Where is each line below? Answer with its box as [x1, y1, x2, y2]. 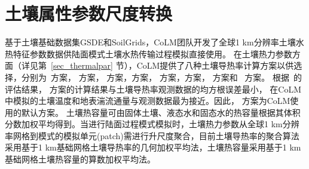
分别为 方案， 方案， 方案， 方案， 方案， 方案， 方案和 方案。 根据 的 [21, 70, 302, 83]
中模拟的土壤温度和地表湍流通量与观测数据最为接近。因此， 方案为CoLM [5, 94, 290, 107]
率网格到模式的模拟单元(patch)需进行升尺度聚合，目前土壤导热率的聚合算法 [5, 129, 299, 142]
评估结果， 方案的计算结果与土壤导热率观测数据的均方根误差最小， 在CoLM [5, 82, 302, 95]
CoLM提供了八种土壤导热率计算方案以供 [136, 59, 294, 72]
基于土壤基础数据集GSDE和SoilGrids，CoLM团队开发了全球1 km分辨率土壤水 [5, 36, 304, 48]
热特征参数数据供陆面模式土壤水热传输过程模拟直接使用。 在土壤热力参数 [5, 47, 292, 60]
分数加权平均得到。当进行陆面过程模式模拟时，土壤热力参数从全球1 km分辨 [5, 118, 299, 130]
